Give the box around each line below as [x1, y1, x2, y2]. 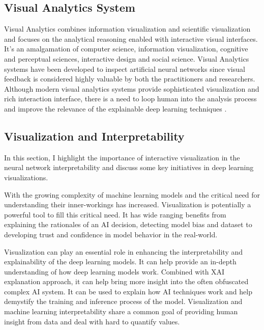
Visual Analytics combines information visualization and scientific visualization [4, 23, 251, 34]
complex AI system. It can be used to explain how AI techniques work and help [4, 286, 252, 296]
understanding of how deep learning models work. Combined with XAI [4, 266, 225, 277]
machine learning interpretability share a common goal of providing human [4, 306, 238, 317]
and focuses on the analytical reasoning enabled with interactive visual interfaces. [4, 33, 258, 44]
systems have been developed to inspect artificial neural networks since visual [4, 63, 245, 74]
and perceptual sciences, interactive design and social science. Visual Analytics [4, 53, 249, 64]
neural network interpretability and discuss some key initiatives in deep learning [4, 162, 254, 173]
